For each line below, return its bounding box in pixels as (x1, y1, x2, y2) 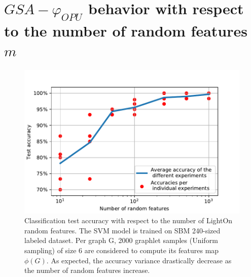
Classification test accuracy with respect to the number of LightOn (24, 215, 233, 226)
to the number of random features (4, 20, 247, 41)
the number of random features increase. (24, 265, 150, 275)
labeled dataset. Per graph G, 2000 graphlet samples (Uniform (24, 235, 218, 246)
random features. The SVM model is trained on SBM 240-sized (24, 225, 221, 235)
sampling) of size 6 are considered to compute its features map (24, 245, 219, 255)
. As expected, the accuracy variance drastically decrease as (46, 255, 232, 265)
